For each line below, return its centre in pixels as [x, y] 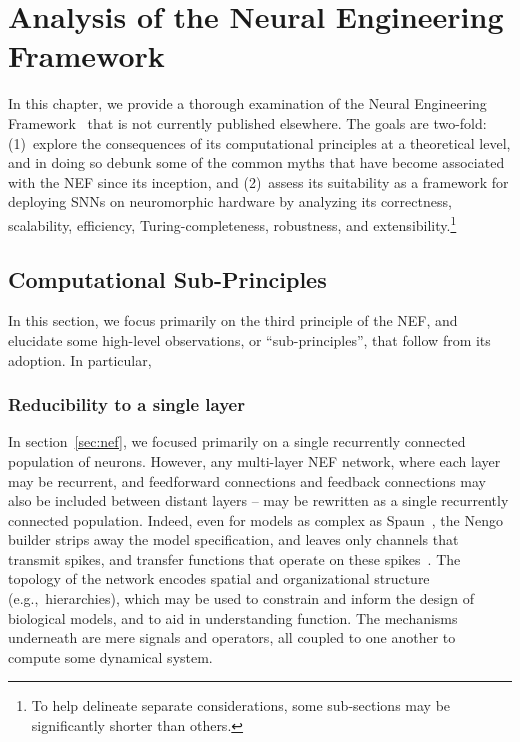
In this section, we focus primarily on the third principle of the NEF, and [233, 320]
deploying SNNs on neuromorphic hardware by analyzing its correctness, [230, 201]
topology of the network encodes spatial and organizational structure [219, 578]
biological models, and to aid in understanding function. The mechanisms [233, 617]
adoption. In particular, [80, 359]
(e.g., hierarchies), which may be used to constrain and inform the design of [241, 598]
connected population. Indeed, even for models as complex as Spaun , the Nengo [255, 519]
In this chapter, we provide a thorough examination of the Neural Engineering [247, 103]
